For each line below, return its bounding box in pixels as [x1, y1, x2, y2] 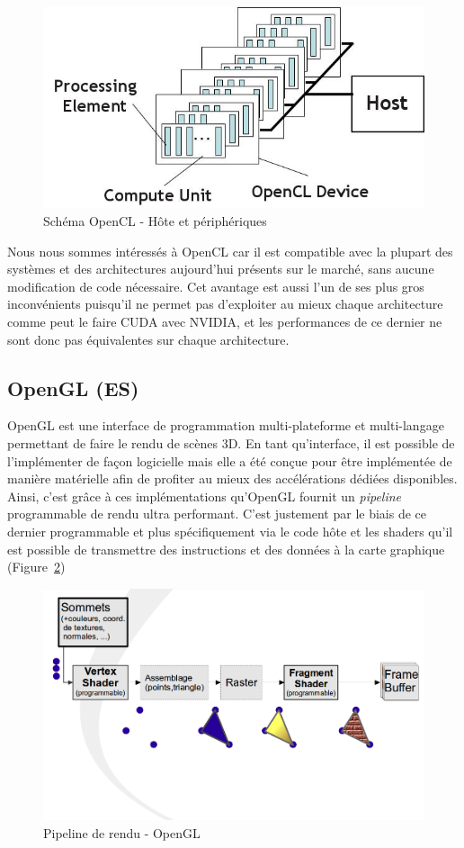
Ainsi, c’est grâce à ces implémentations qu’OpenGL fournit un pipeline [7, 486, 402, 505]
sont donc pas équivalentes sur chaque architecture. [7, 329, 290, 348]
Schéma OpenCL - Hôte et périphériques [43, 212, 267, 230]
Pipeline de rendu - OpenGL [43, 823, 201, 842]
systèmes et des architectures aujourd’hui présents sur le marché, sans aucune [7, 259, 434, 278]
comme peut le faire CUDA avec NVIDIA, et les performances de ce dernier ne [7, 312, 442, 331]
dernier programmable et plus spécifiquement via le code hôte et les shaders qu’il [7, 522, 453, 540]
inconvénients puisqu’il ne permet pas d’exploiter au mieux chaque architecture [7, 294, 443, 313]
